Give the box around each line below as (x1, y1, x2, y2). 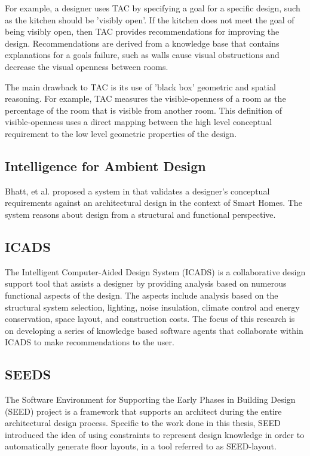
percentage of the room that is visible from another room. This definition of (5, 104, 283, 116)
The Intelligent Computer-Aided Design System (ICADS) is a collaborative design (5, 265, 306, 278)
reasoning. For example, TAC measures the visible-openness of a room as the (5, 92, 286, 105)
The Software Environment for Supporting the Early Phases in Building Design (5, 393, 296, 406)
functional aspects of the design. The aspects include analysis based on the (5, 288, 278, 301)
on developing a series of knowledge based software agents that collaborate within (5, 324, 303, 336)
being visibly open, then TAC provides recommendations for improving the (5, 25, 280, 38)
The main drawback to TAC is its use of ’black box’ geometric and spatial (5, 80, 276, 93)
